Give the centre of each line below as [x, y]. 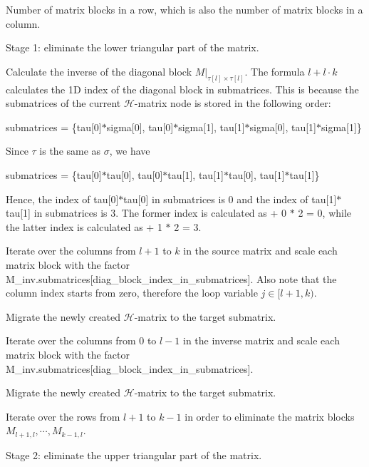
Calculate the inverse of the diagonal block [99, 71]
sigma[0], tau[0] [140, 127]
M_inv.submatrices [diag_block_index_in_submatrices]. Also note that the [171, 278]
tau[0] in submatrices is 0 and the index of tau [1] [230, 199]
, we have [130, 151]
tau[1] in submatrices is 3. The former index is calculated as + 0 [146, 213]
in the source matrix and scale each [260, 251]
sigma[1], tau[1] [212, 127]
